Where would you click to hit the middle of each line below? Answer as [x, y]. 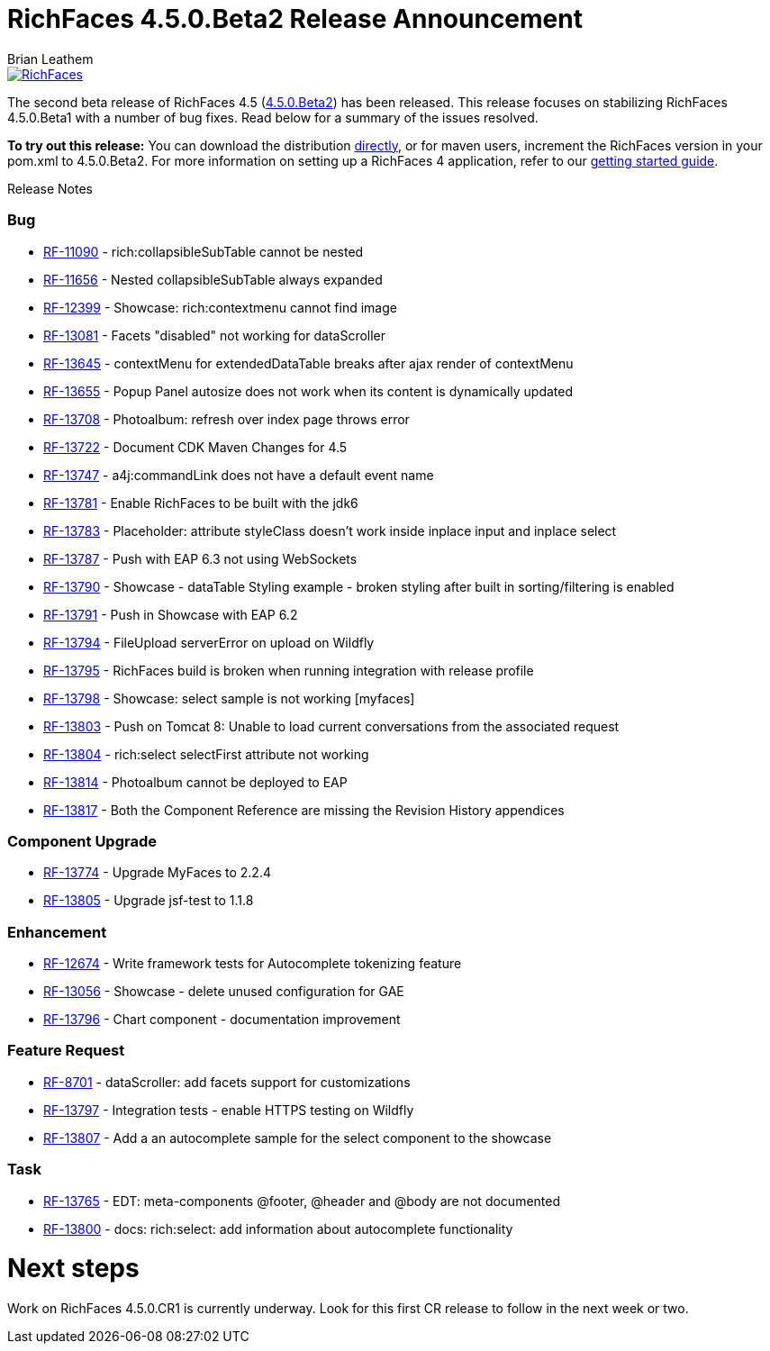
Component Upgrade [82, 841]
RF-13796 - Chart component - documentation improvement [222, 1019]
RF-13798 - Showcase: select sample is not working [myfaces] [229, 698]
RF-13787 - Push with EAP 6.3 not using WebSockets [200, 558]
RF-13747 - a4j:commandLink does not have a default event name [239, 475]
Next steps [73, 1269]
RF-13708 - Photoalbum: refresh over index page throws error [226, 419]
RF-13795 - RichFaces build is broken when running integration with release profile [289, 670]
